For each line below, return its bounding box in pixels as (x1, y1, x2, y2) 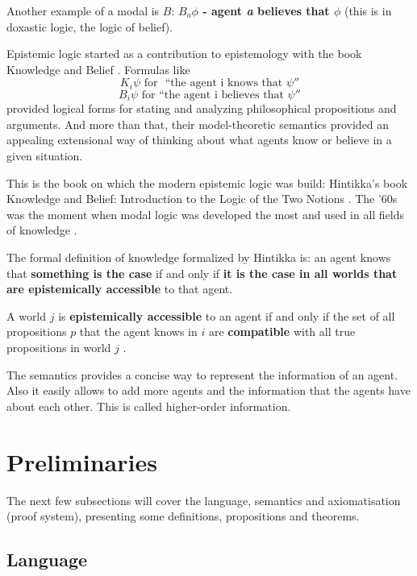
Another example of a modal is (6, 2, 160, 19)
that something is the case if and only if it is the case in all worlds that (6, 264, 398, 281)
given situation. (6, 147, 83, 164)
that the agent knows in (79, 323, 198, 340)
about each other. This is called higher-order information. (6, 397, 291, 414)
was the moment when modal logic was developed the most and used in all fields (6, 205, 405, 222)
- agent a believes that (202, 2, 330, 19)
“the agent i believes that (159, 89, 284, 101)
